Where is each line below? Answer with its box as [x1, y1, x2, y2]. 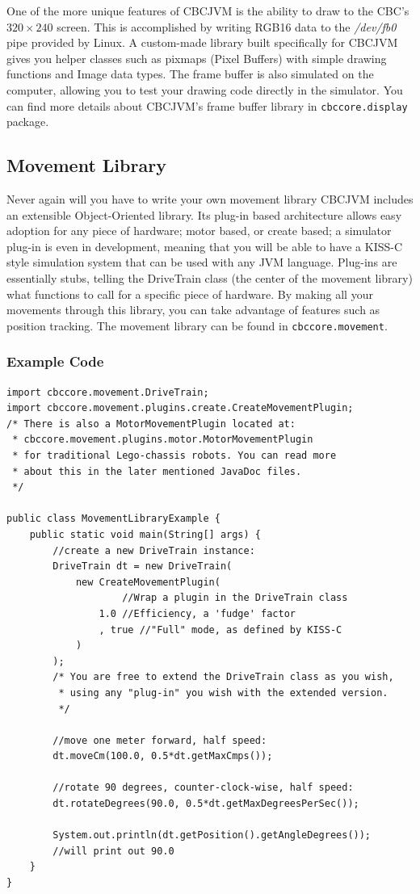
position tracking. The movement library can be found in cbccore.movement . [6, 317, 388, 334]
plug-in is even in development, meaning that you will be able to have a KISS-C [6, 237, 403, 254]
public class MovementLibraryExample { [6, 513, 220, 525]
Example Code [6, 351, 104, 371]
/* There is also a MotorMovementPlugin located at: [6, 418, 296, 430]
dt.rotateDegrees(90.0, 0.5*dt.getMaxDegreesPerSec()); [52, 798, 359, 810]
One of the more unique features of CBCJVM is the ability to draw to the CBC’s [6, 2, 409, 19]
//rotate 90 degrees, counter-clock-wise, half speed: [52, 782, 354, 794]
